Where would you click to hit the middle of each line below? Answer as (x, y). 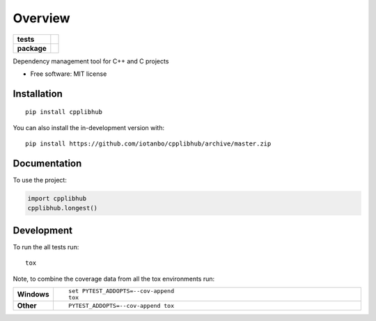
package (32, 48)
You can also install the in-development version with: (89, 127)
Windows (33, 295)
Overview (41, 18)
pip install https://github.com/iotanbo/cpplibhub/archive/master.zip (148, 144)
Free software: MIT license (69, 74)
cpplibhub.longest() (62, 208)
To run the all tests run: (46, 246)
